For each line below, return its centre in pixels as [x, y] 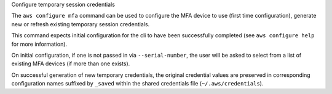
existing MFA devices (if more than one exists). [71, 63]
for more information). [39, 44]
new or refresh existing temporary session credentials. [81, 24]
